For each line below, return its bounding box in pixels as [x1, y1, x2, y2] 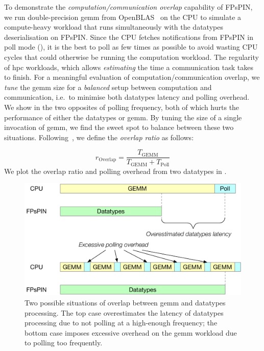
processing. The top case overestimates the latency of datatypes [25, 307, 224, 318]
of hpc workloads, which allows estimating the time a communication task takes [4, 61, 253, 72]
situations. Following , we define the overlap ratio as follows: [4, 131, 194, 142]
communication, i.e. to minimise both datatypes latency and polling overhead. [4, 92, 250, 102]
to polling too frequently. [25, 337, 103, 348]
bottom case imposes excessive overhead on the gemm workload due [25, 327, 237, 338]
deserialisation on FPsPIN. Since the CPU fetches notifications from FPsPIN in [4, 31, 254, 42]
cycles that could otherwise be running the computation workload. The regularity [4, 51, 259, 62]
